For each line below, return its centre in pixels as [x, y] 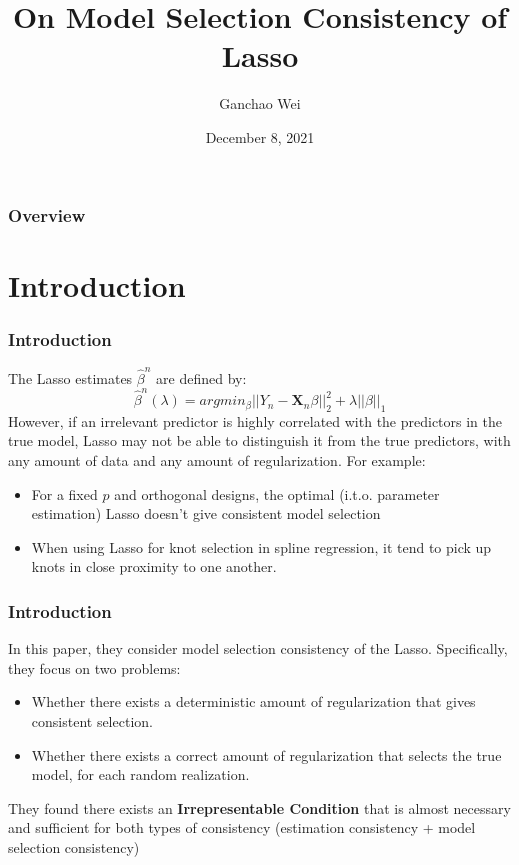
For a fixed [64, 493]
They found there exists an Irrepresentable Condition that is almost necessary [259, 807]
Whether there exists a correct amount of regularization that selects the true [266, 754]
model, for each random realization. [140, 774]
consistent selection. [92, 721]
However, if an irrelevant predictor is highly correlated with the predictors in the [255, 420]
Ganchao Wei [260, 103]
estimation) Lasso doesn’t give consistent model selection [206, 513]
